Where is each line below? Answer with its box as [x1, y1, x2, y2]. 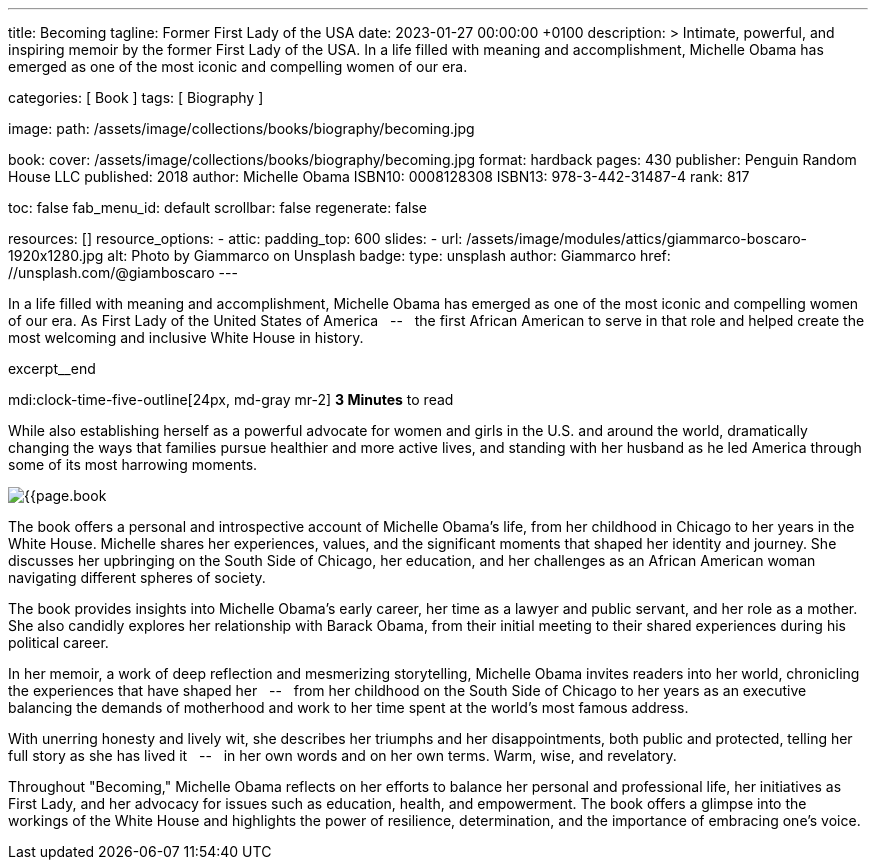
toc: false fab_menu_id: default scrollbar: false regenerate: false [8, 199, 427, 216]
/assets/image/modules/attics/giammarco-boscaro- [466, 230, 808, 247]
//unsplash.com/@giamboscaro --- [8, 264, 238, 281]
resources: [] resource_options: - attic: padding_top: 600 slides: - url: [8, 230, 463, 247]
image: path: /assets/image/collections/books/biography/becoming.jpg [8, 120, 475, 137]
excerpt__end [8, 360, 96, 377]
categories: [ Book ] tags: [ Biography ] [8, 89, 264, 106]
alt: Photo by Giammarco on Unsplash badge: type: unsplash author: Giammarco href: [107, 247, 671, 264]
